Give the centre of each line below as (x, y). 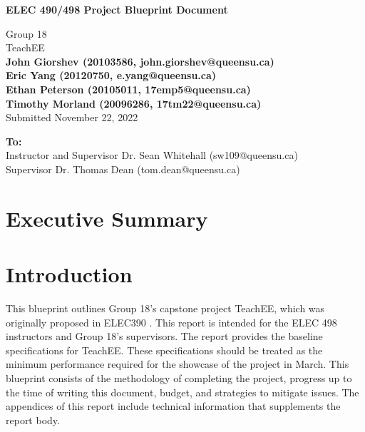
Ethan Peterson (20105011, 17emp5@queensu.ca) (128, 89)
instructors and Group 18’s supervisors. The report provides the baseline (164, 336)
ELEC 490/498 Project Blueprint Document (117, 9)
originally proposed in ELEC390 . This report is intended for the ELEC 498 (171, 322)
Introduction (69, 274)
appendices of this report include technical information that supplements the (173, 406)
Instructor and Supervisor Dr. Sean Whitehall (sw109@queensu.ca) (152, 155)
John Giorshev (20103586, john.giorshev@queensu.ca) (140, 61)
